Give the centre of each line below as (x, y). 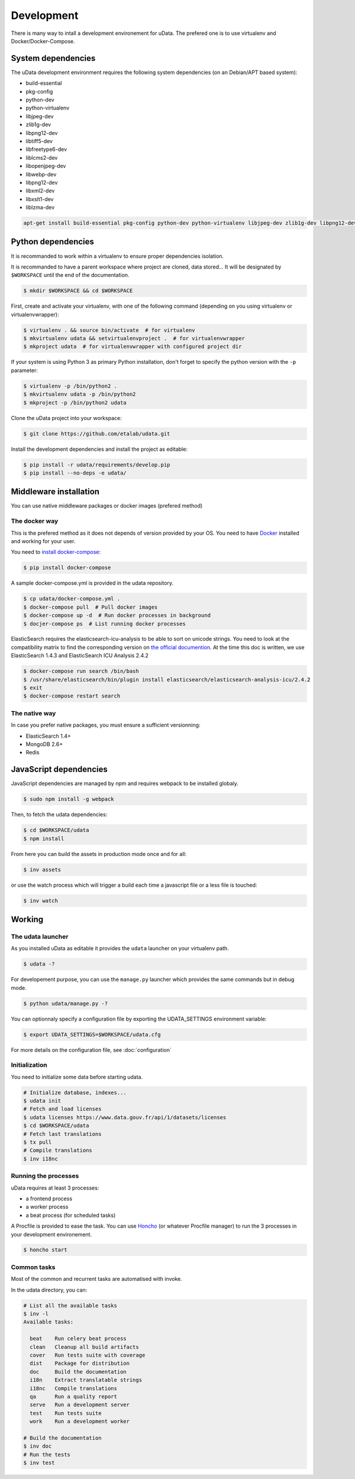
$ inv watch (41, 900)
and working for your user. (43, 541)
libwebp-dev (41, 174)
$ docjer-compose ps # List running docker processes (104, 624)
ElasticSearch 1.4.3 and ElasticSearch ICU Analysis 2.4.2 (80, 655)
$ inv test (39, 1463)
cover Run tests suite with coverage (88, 1355)
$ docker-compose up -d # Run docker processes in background (117, 616)
